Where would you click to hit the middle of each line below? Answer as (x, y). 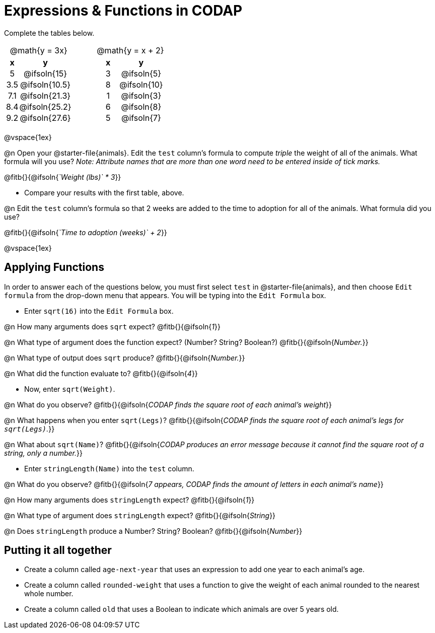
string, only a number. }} (43, 453)
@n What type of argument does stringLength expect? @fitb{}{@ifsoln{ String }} (140, 515)
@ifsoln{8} (141, 107)
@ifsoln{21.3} (45, 95)
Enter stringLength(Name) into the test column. (109, 468)
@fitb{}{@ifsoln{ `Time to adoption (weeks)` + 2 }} (86, 232)
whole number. (49, 594)
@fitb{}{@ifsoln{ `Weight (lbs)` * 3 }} (63, 177)
